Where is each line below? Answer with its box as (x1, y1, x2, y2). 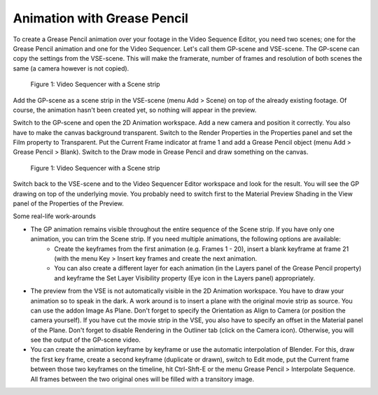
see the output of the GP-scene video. (30, 336, 141, 344)
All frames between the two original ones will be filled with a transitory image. (30, 375, 255, 383)
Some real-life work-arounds (13, 212, 96, 220)
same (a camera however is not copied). (13, 64, 129, 73)
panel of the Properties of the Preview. (13, 199, 124, 208)
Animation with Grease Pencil (13, 10, 189, 26)
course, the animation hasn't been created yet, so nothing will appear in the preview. (13, 106, 257, 114)
